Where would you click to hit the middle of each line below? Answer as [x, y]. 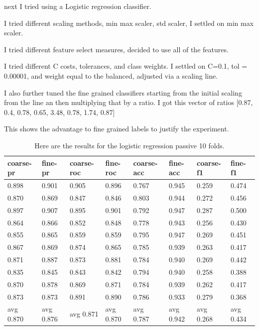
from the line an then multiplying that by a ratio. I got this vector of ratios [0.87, [129, 102]
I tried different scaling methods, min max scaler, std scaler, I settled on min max [129, 23]
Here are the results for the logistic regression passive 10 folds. [129, 145]
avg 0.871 [84, 314]
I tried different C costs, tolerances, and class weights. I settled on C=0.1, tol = [126, 66]
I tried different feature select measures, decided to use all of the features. [116, 49]
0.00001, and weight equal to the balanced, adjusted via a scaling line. [111, 75]
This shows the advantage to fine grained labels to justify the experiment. [117, 129]
